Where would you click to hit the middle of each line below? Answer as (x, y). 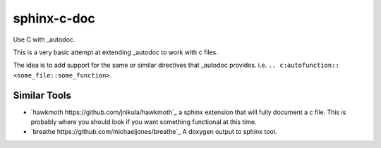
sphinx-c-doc (54, 18)
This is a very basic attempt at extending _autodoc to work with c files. (115, 52)
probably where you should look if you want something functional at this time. (144, 122)
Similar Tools (42, 95)
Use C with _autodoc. (44, 39)
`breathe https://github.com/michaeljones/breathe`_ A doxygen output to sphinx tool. (154, 132)
